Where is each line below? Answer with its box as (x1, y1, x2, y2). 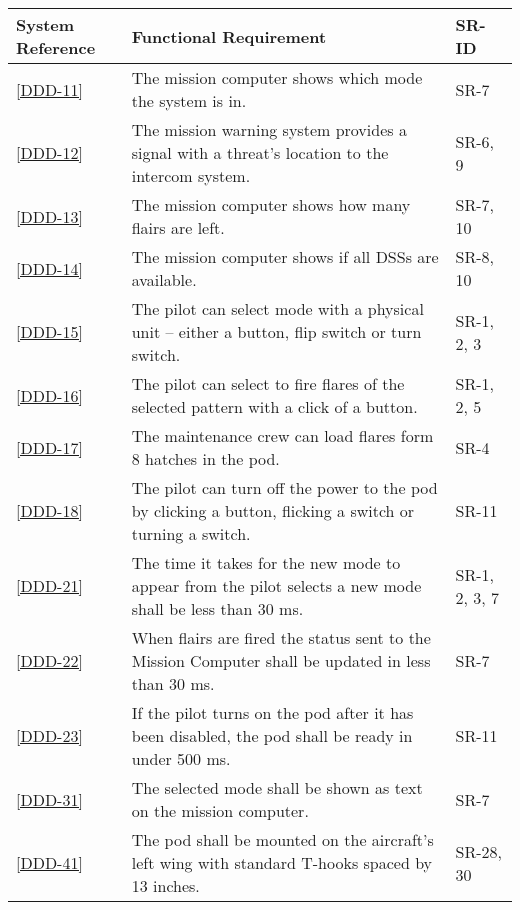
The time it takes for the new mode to (131, 551, 401, 574)
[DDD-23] (16, 724, 83, 747)
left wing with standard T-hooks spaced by (131, 851, 433, 874)
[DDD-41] (16, 851, 83, 874)
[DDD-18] (16, 499, 83, 522)
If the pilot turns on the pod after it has (131, 701, 414, 724)
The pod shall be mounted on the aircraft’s (131, 828, 434, 851)
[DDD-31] (16, 787, 83, 811)
